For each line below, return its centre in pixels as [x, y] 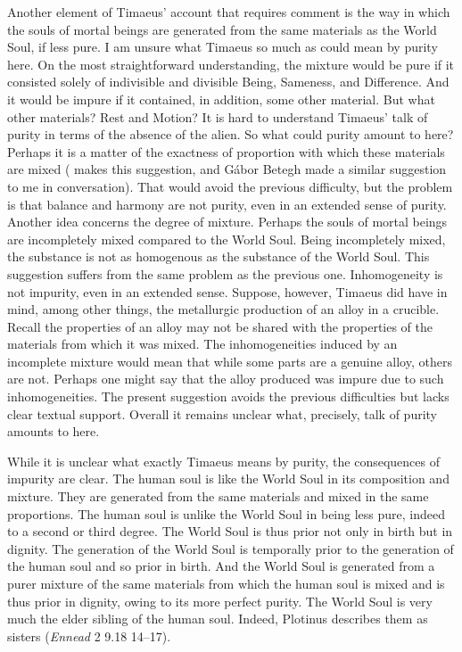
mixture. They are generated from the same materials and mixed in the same [218, 496]
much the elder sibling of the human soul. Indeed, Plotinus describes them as [218, 619]
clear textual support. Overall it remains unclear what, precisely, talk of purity [222, 413]
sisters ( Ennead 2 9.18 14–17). [89, 635]
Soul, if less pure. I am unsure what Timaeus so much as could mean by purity [223, 47]
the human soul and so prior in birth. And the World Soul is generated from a [221, 566]
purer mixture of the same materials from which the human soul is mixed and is [226, 583]
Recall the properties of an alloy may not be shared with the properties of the [220, 326]
